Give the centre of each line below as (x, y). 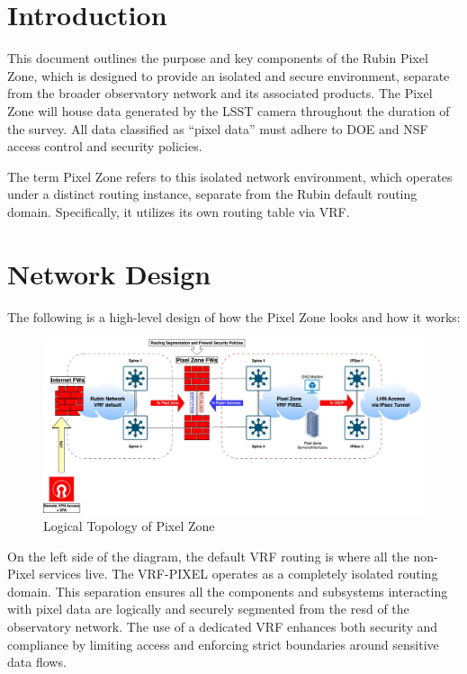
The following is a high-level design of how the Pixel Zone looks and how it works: (234, 316)
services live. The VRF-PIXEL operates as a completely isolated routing (238, 574)
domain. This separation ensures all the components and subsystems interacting (228, 591)
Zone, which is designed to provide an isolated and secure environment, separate (229, 75)
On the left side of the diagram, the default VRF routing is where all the (208, 556)
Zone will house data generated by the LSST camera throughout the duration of (229, 110)
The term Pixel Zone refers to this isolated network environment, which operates (230, 176)
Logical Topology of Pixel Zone (129, 525)
